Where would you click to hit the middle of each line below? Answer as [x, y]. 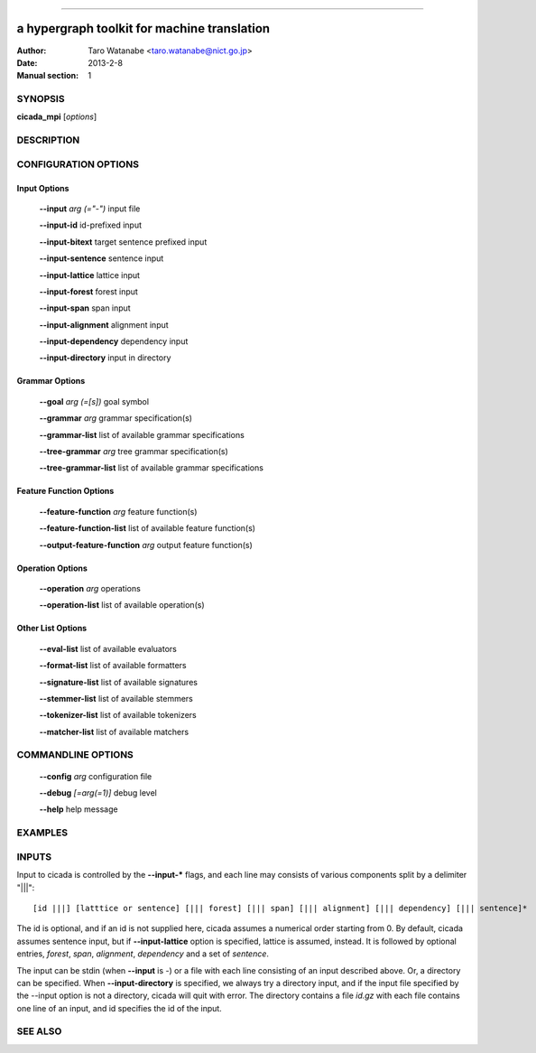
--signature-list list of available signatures [119, 682]
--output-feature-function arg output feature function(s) [146, 545]
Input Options [43, 188]
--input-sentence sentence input [102, 258]
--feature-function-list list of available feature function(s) [148, 528]
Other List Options [52, 629]
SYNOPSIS [41, 99]
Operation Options [52, 568]
